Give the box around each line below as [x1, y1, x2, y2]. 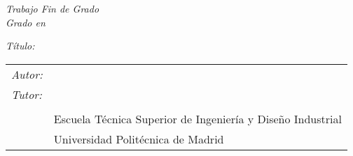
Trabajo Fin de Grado [6, 1, 99, 15]
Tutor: [11, 86, 42, 102]
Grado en [6, 15, 46, 29]
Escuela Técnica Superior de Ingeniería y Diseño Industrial [53, 110, 342, 127]
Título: [6, 38, 35, 53]
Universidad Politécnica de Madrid [53, 130, 224, 147]
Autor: [11, 65, 43, 82]
